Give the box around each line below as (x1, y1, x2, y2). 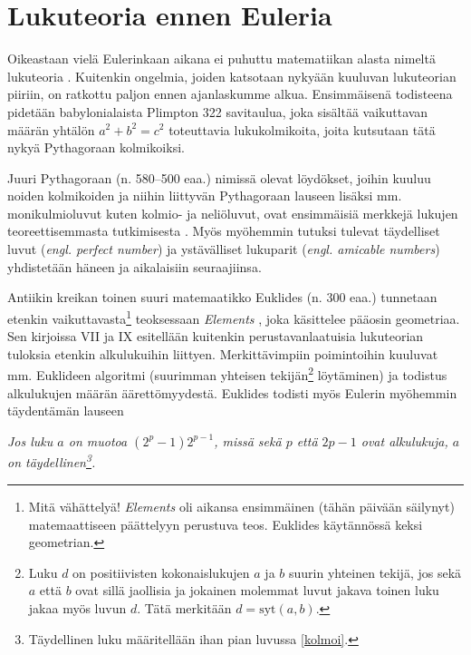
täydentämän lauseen (7, 401, 124, 420)
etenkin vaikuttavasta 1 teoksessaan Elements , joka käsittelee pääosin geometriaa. (7, 306, 460, 327)
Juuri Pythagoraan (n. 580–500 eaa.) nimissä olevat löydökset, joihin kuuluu (7, 168, 431, 187)
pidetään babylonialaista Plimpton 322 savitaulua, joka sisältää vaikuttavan (7, 102, 428, 121)
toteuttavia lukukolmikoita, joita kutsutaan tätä (168, 120, 436, 139)
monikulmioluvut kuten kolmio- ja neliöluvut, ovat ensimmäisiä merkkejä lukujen (7, 203, 458, 222)
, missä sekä (214, 431, 282, 450)
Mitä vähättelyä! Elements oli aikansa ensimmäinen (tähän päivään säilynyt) (28, 496, 455, 515)
